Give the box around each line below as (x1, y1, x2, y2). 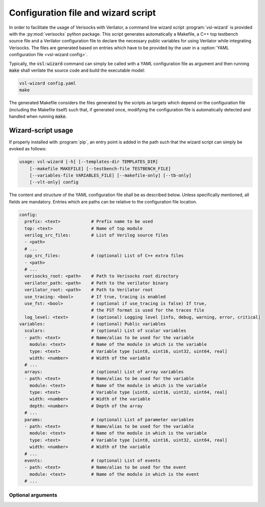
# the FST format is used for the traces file (91, 307, 205, 313)
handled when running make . (9, 114, 67, 120)
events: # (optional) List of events (24, 458, 161, 463)
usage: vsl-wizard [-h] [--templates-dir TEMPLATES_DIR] (19, 159, 158, 164)
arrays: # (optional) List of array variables (24, 369, 184, 374)
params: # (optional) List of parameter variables (24, 417, 194, 422)
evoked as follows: (9, 146, 47, 152)
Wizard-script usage (9, 126, 73, 134)
